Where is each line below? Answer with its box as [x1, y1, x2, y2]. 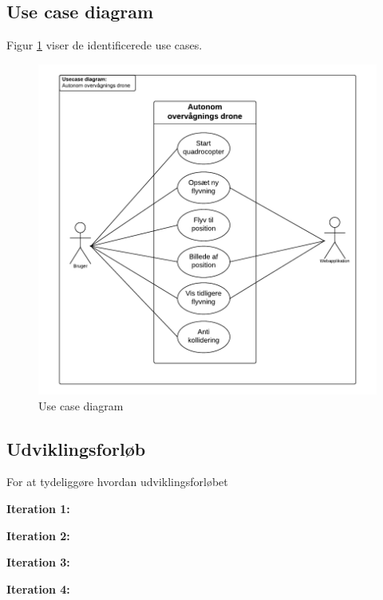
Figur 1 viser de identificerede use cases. [6, 37, 203, 53]
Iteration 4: [6, 580, 70, 597]
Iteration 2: [6, 527, 70, 543]
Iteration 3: [6, 554, 70, 571]
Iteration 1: [6, 500, 70, 516]
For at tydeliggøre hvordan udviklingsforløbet [6, 473, 228, 490]
